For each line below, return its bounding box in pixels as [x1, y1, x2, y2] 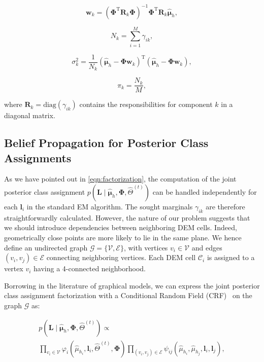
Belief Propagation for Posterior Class [4, 135, 209, 151]
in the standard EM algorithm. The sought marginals [26, 201, 193, 211]
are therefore [206, 201, 245, 211]
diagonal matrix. [4, 110, 55, 121]
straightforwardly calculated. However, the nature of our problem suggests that [4, 212, 250, 223]
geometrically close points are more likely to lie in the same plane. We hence [4, 232, 242, 242]
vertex [4, 263, 23, 274]
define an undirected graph [4, 242, 88, 252]
